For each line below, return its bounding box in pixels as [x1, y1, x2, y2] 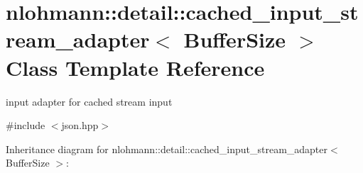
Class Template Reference [6, 52, 265, 82]
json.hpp [61, 118, 99, 133]
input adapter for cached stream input [6, 94, 173, 108]
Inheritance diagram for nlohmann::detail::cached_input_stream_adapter [6, 141, 328, 156]
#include [6, 118, 45, 133]
